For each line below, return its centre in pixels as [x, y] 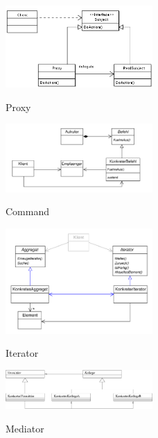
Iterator [22, 353]
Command [27, 211]
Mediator [25, 428]
